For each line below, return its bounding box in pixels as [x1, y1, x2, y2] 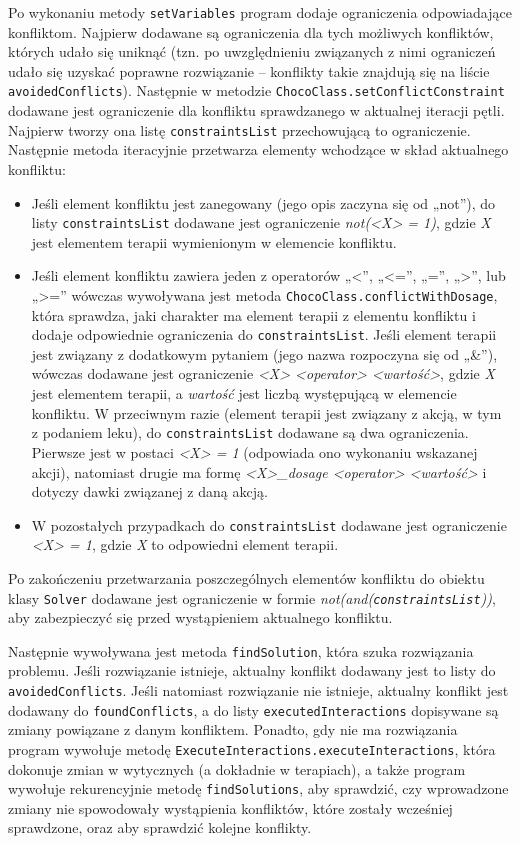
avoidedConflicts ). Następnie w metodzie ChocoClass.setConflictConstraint [8, 80, 505, 101]
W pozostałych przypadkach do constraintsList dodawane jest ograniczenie [31, 514, 507, 535]
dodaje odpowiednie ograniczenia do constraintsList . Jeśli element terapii [31, 324, 497, 345]
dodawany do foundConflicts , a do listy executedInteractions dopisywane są [8, 699, 499, 720]
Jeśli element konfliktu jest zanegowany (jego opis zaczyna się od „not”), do [31, 192, 496, 213]
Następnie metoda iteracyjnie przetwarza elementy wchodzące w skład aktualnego [8, 139, 509, 160]
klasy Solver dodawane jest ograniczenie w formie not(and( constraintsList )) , [8, 587, 496, 608]
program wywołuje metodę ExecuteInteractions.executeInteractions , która [8, 738, 496, 759]
